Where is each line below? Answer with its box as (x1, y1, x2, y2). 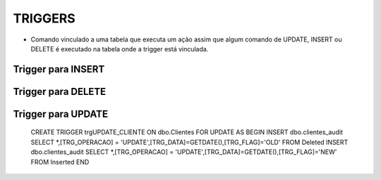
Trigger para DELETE (13, 85, 107, 98)
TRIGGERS (13, 11, 75, 26)
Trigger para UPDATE (13, 108, 109, 120)
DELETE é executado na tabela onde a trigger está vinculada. (30, 44, 209, 53)
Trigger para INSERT (13, 63, 105, 75)
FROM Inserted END (30, 157, 90, 166)
